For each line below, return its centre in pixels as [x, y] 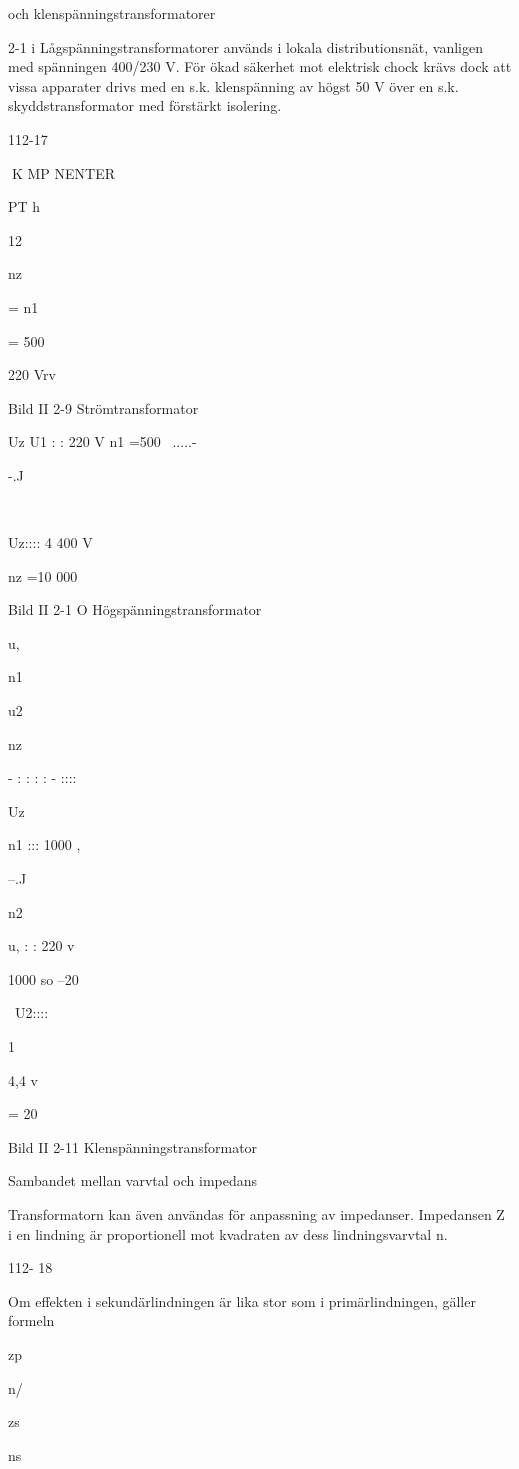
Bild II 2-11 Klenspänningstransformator [133, 1146]
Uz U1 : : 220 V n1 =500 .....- [102, 441]
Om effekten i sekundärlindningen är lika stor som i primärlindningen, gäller [242, 1300]
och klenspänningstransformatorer [112, 13]
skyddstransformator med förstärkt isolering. [145, 105]
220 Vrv [32, 374]
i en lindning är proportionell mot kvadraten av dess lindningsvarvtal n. [228, 1233]
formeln [31, 1320]
